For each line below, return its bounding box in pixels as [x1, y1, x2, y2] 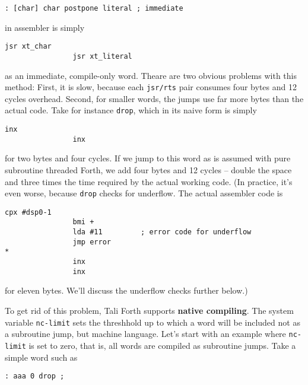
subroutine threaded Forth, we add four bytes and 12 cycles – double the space [5, 163, 292, 176]
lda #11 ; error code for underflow [72, 228, 252, 237]
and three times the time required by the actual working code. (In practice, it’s [5, 175, 293, 187]
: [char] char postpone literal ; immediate [5, 4, 183, 12]
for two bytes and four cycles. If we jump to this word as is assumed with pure [5, 152, 291, 164]
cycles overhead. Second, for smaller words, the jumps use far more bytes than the [5, 92, 304, 104]
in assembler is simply [5, 21, 85, 33]
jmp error [72, 237, 111, 246]
